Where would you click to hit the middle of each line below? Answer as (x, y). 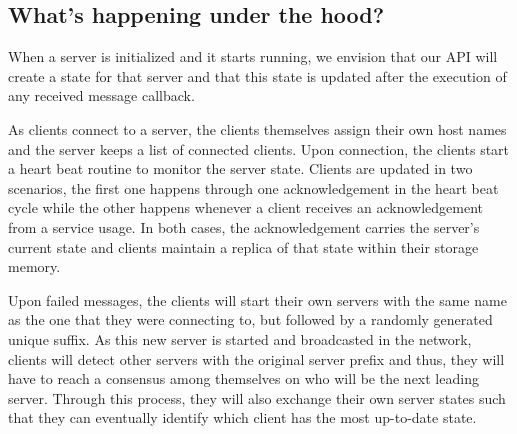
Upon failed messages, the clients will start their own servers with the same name (257, 299)
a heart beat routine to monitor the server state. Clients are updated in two (240, 168)
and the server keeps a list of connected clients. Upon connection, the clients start (259, 148)
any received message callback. (101, 95)
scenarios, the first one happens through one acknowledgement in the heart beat (253, 187)
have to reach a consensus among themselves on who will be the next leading (243, 378)
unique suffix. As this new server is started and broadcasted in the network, (240, 338)
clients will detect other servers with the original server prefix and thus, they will (256, 358)
